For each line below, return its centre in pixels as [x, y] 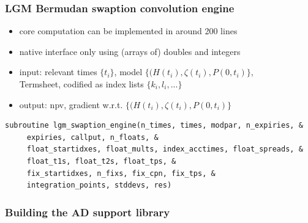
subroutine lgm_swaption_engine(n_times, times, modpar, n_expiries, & [154, 126]
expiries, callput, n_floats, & [92, 137]
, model [128, 72]
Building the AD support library [88, 212]
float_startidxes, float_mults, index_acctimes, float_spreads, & [165, 149]
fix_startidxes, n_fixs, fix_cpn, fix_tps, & [121, 173]
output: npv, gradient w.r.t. [71, 104]
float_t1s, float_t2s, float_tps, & [101, 161]
